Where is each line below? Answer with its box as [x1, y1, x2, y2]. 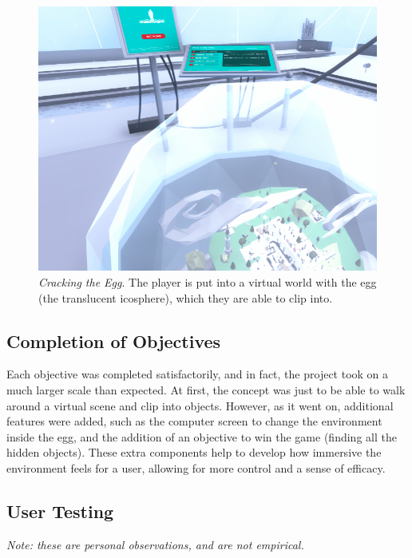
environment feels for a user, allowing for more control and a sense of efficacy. [6, 459, 386, 476]
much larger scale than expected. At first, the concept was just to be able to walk [6, 381, 406, 398]
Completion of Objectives [6, 328, 221, 353]
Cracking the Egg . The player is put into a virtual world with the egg [38, 274, 377, 290]
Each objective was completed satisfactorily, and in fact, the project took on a [6, 366, 389, 382]
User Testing [6, 498, 114, 523]
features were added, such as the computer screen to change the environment [6, 413, 382, 429]
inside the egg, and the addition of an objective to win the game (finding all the [6, 428, 397, 445]
